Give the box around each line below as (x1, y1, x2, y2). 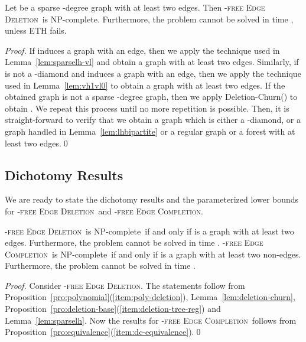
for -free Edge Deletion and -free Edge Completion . (5, 204, 203, 217)
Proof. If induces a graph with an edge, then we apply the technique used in (5, 44, 280, 56)
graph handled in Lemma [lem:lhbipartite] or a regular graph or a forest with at (5, 125, 295, 137)
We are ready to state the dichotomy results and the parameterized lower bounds (5, 193, 299, 206)
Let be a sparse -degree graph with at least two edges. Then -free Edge (5, 1, 265, 13)
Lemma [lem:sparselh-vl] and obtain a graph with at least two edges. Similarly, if (5, 56, 299, 68)
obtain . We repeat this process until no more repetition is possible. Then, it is (5, 102, 289, 114)
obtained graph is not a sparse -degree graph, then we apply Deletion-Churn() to (5, 90, 298, 103)
